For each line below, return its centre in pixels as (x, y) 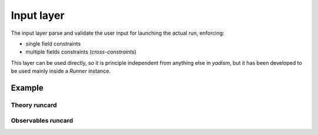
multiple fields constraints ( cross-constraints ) (81, 52)
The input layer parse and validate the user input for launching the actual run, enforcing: (118, 33)
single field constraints (53, 44)
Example (27, 88)
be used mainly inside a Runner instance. (61, 71)
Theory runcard (34, 105)
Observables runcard (42, 121)
